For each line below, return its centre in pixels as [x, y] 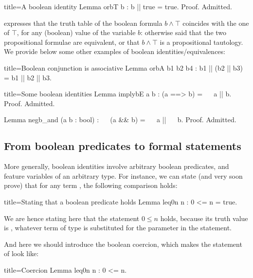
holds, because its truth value [204, 218]
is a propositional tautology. [201, 42]
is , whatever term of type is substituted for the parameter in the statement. [118, 228]
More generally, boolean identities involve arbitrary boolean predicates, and [117, 166]
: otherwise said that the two [184, 32]
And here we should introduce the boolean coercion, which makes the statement [123, 244]
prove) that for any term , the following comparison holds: [91, 185]
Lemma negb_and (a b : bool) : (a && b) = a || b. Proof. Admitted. [120, 120]
